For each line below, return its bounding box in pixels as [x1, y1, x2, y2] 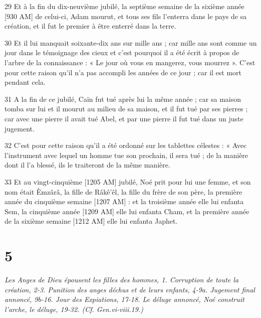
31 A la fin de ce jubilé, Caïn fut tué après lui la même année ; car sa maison [5, 93, 241, 104]
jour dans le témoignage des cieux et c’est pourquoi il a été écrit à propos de [5, 47, 239, 58]
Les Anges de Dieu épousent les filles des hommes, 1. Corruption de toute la [5, 274, 239, 284]
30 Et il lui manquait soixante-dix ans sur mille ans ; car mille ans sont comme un [5, 37, 257, 48]
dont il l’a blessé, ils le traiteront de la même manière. [5, 160, 170, 170]
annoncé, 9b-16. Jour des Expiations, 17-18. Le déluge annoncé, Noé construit [5, 294, 244, 304]
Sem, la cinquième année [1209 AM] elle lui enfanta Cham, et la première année [5, 206, 249, 216]
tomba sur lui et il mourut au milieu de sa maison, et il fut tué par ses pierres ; [5, 103, 248, 114]
